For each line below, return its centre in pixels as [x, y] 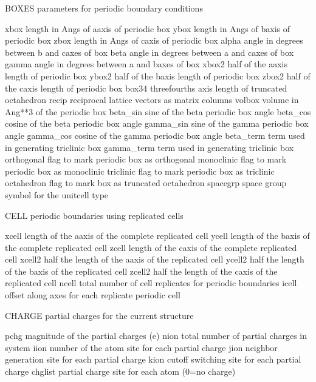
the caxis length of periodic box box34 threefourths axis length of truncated [146, 88]
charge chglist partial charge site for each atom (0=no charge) [120, 371]
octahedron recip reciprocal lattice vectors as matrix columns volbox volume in [152, 100]
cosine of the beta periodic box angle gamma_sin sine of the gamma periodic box [157, 123]
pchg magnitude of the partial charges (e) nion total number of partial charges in [156, 336]
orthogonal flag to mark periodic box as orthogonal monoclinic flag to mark [146, 159]
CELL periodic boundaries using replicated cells [94, 215]
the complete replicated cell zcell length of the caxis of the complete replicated [151, 247]
